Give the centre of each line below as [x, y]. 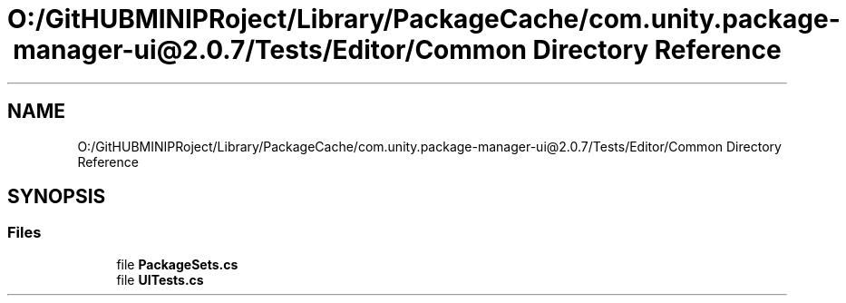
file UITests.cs [160, 279]
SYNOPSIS [57, 197]
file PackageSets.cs [177, 264]
